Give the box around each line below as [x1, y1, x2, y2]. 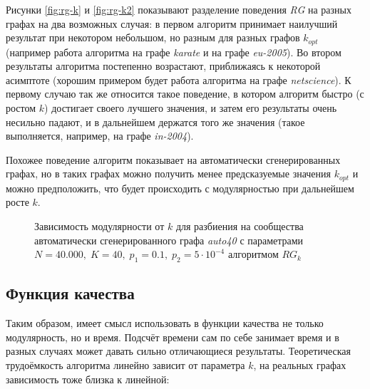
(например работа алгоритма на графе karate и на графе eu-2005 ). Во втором [6, 44, 341, 59]
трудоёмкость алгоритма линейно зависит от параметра [6, 358, 245, 372]
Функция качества [6, 282, 135, 304]
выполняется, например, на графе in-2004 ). [6, 128, 194, 143]
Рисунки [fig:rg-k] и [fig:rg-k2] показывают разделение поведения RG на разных [6, 2, 351, 16]
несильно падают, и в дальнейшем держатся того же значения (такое [6, 114, 305, 129]
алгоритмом [227, 247, 279, 261]
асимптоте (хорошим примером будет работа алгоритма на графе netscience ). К [6, 72, 351, 87]
